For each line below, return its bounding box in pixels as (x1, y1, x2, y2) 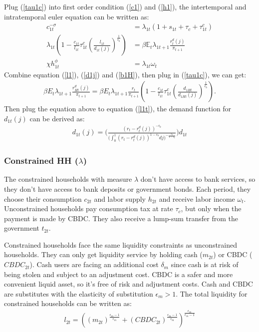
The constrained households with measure (4, 174, 132, 184)
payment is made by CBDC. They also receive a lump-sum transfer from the (4, 213, 239, 223)
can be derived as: (29, 113, 85, 123)
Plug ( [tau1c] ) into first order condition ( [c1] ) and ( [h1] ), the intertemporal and (4, 1, 247, 11)
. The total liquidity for (176, 288, 248, 299)
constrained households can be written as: (4, 298, 132, 309)
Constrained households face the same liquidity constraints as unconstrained (4, 239, 238, 250)
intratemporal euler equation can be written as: (4, 11, 149, 21)
